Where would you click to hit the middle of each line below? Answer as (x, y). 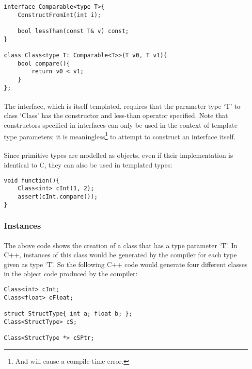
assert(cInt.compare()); (58, 196)
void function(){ (32, 180)
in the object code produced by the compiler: (71, 274)
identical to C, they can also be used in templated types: (88, 165)
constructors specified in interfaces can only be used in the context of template (121, 125)
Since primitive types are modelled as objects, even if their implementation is (118, 155)
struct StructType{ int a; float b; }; (68, 314)
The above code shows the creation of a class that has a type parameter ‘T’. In (121, 245)
